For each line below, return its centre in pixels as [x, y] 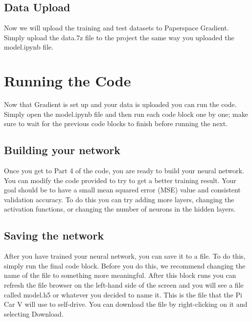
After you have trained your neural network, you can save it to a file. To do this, [125, 256]
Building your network [62, 150]
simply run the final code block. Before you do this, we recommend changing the [125, 265]
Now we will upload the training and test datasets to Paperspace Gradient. [116, 28]
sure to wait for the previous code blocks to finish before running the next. [116, 123]
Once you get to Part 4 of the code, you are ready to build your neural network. [124, 171]
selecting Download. [34, 313]
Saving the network [54, 235]
